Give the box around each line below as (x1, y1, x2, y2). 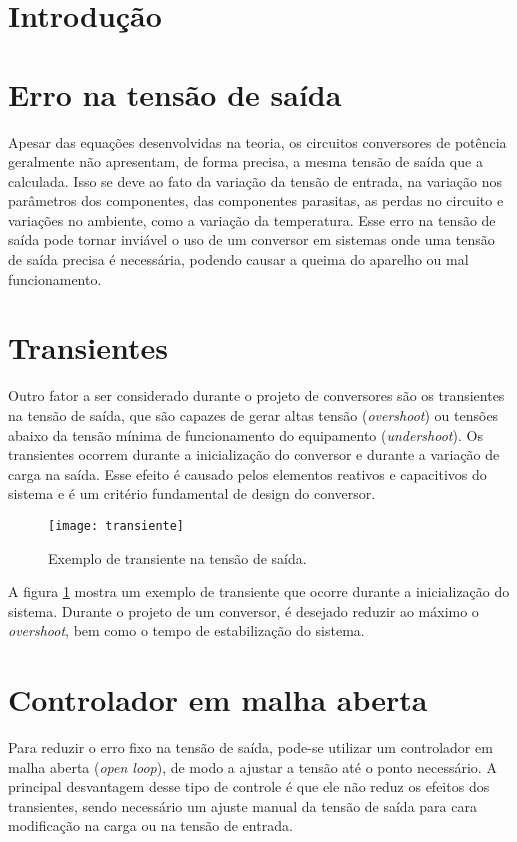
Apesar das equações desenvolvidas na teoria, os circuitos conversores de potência (8, 131, 507, 152)
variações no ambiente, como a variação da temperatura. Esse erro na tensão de (8, 209, 496, 230)
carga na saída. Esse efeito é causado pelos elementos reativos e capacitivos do (8, 463, 487, 484)
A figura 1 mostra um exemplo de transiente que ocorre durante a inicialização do (8, 581, 510, 602)
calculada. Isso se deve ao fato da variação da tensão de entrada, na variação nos (8, 170, 502, 191)
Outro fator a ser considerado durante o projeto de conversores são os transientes (8, 385, 505, 406)
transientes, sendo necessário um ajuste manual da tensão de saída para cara (8, 795, 477, 816)
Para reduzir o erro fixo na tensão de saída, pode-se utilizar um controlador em (8, 737, 493, 758)
